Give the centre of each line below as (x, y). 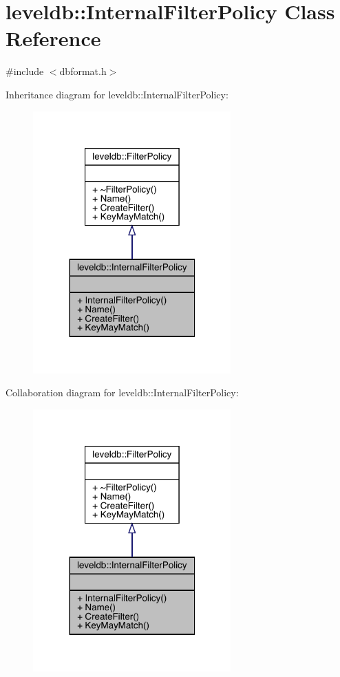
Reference (53, 38)
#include (25, 71)
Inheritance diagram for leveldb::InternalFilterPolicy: (117, 94)
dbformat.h (83, 71)
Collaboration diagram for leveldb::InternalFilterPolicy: (122, 393)
